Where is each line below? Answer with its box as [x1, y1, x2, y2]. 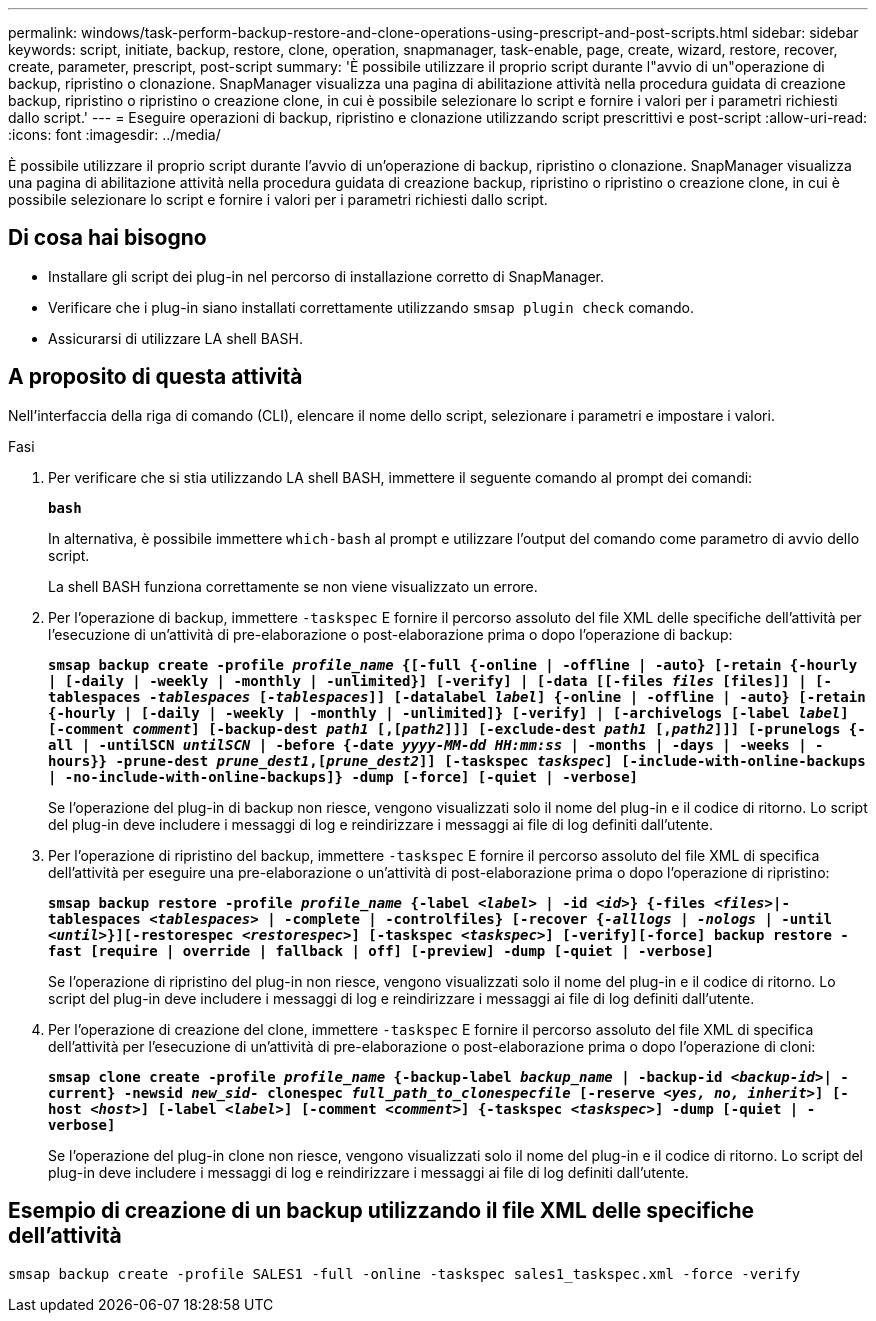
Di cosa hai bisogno [8, 225, 207, 251]
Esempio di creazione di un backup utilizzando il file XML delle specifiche [8, 1198, 755, 1224]
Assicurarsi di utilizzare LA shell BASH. [48, 329, 303, 347]
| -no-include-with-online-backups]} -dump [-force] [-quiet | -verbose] [48, 768, 639, 785]
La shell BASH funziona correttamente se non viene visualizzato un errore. [48, 577, 538, 595]
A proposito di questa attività [8, 364, 303, 390]
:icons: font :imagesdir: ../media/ [8, 126, 221, 143]
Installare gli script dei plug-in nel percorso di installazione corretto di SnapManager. [48, 267, 604, 285]
